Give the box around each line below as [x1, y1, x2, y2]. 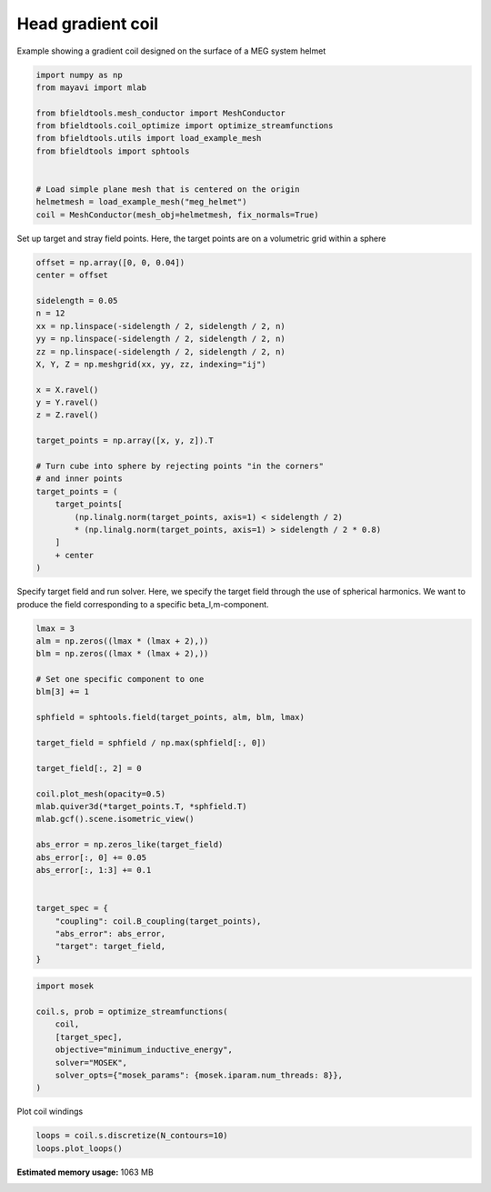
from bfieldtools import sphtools [35, 145, 190, 156]
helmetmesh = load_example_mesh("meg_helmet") [35, 196, 247, 207]
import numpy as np [35, 69, 123, 80]
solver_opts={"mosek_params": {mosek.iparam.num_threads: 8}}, [55, 1070, 344, 1080]
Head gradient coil [16, 14, 159, 34]
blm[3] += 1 [35, 686, 90, 697]
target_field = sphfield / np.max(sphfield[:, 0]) [35, 737, 267, 748]
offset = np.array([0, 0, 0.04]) [35, 257, 185, 267]
